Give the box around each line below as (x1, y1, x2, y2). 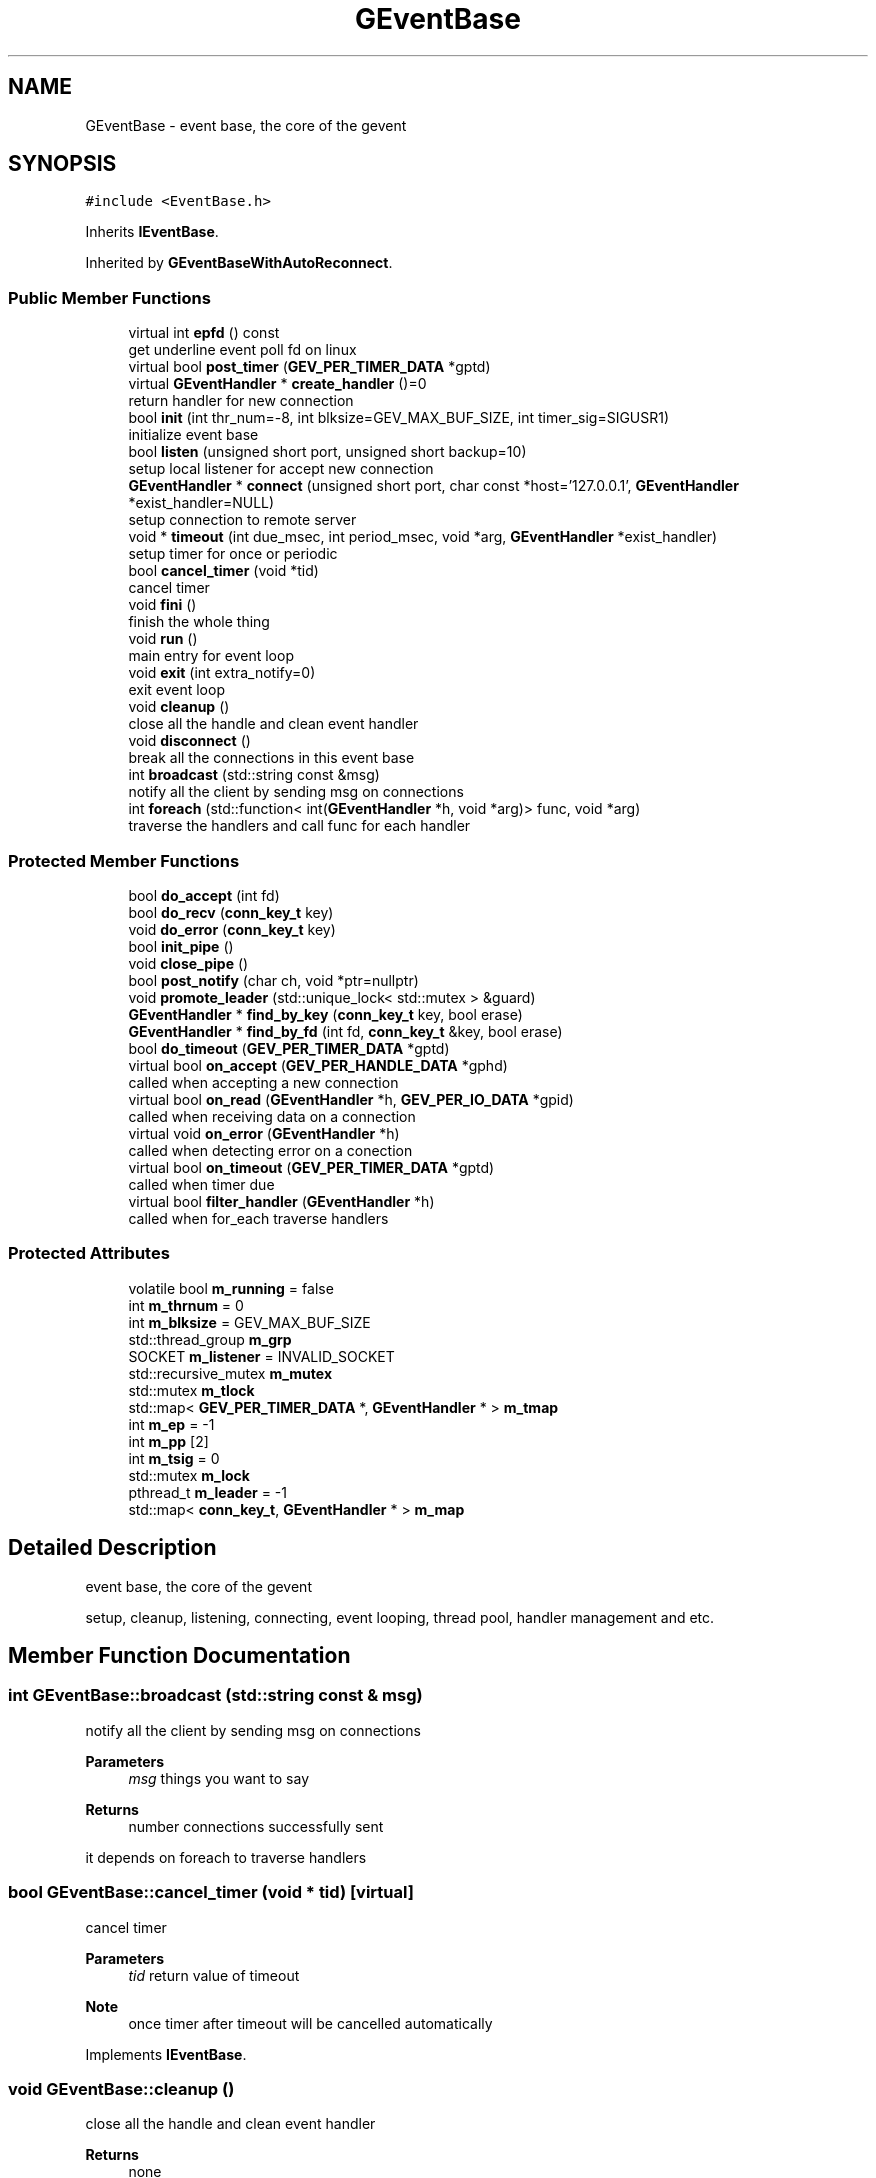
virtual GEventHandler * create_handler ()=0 (128, 375, 427, 393)
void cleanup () (128, 698, 230, 716)
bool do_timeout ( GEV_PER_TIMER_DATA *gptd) (128, 1039, 450, 1057)
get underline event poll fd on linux (128, 341, 357, 359)
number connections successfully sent (128, 1817, 384, 1835)
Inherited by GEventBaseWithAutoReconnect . (85, 254, 393, 272)
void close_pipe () (128, 954, 249, 972)
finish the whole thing (128, 613, 270, 631)
